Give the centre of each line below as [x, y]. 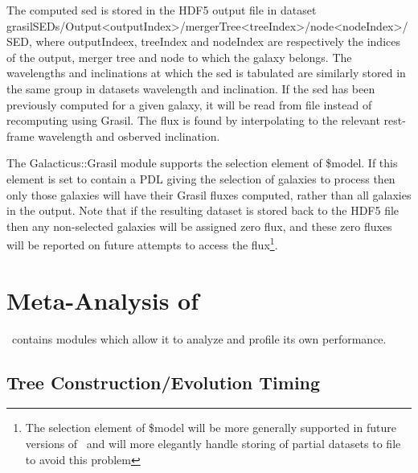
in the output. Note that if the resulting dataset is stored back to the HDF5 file [203, 210]
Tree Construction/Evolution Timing [164, 382]
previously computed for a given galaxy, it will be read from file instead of [189, 104]
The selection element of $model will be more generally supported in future [211, 428]
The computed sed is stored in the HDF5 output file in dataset [162, 10]
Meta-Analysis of [103, 300]
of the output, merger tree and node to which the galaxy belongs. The [179, 57]
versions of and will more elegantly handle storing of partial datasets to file [213, 444]
